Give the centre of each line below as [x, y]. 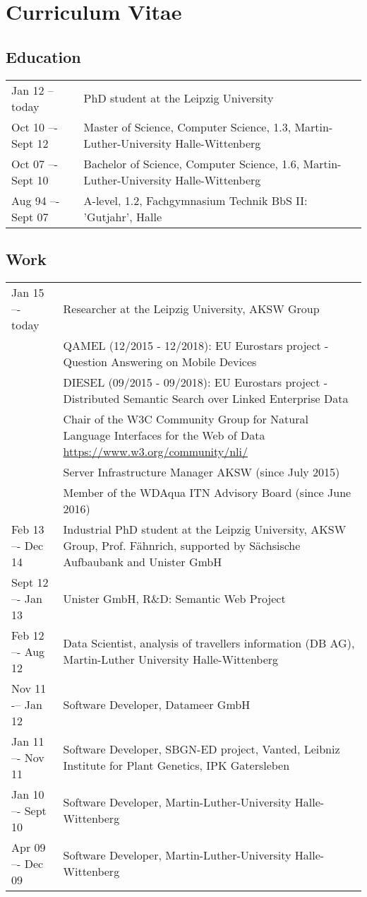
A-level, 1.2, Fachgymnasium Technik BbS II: [195, 200]
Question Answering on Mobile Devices [160, 361]
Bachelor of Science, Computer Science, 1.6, [192, 163]
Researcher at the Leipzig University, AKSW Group [191, 308]
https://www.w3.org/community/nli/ [156, 451]
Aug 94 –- [36, 200]
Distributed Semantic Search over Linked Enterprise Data [206, 398]
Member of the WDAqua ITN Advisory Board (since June [207, 492]
